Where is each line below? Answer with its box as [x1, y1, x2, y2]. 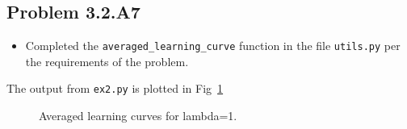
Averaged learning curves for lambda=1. [39, 107, 237, 124]
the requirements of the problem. [25, 52, 189, 69]
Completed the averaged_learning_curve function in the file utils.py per [25, 37, 401, 54]
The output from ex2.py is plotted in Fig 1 [6, 80, 224, 97]
